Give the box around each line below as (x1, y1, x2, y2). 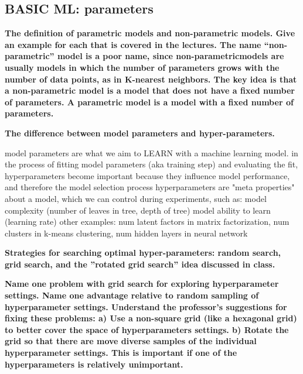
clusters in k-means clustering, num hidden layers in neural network (5, 227, 248, 239)
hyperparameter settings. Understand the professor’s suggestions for (5, 300, 287, 313)
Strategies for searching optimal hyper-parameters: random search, (5, 246, 281, 259)
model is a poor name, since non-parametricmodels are (57, 50, 284, 62)
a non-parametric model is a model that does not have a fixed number (5, 84, 295, 97)
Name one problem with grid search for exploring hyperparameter (5, 277, 279, 290)
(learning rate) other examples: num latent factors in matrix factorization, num (5, 215, 290, 228)
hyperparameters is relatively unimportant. (5, 358, 183, 370)
